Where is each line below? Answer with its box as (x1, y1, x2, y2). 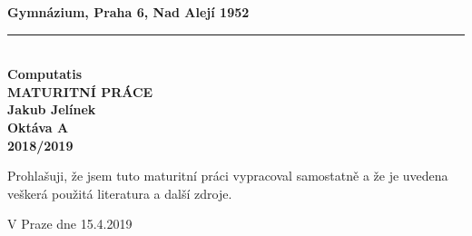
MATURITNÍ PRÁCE (7, 82, 153, 101)
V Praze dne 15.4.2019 (7, 214, 133, 233)
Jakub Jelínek (7, 100, 96, 119)
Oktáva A (7, 117, 69, 136)
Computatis (7, 64, 83, 84)
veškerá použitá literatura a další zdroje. (7, 183, 232, 202)
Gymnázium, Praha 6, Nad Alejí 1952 (7, 3, 250, 21)
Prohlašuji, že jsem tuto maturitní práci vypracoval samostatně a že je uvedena (7, 166, 448, 185)
